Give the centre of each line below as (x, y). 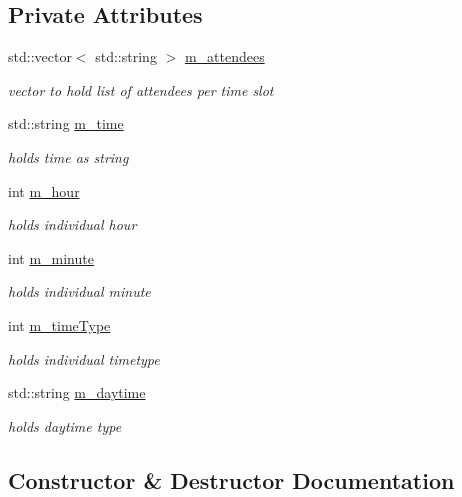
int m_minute (51, 257)
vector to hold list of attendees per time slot (141, 89)
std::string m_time (66, 123)
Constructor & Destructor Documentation (231, 479)
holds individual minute (79, 291)
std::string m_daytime (77, 392)
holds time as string (68, 156)
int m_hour (44, 190)
